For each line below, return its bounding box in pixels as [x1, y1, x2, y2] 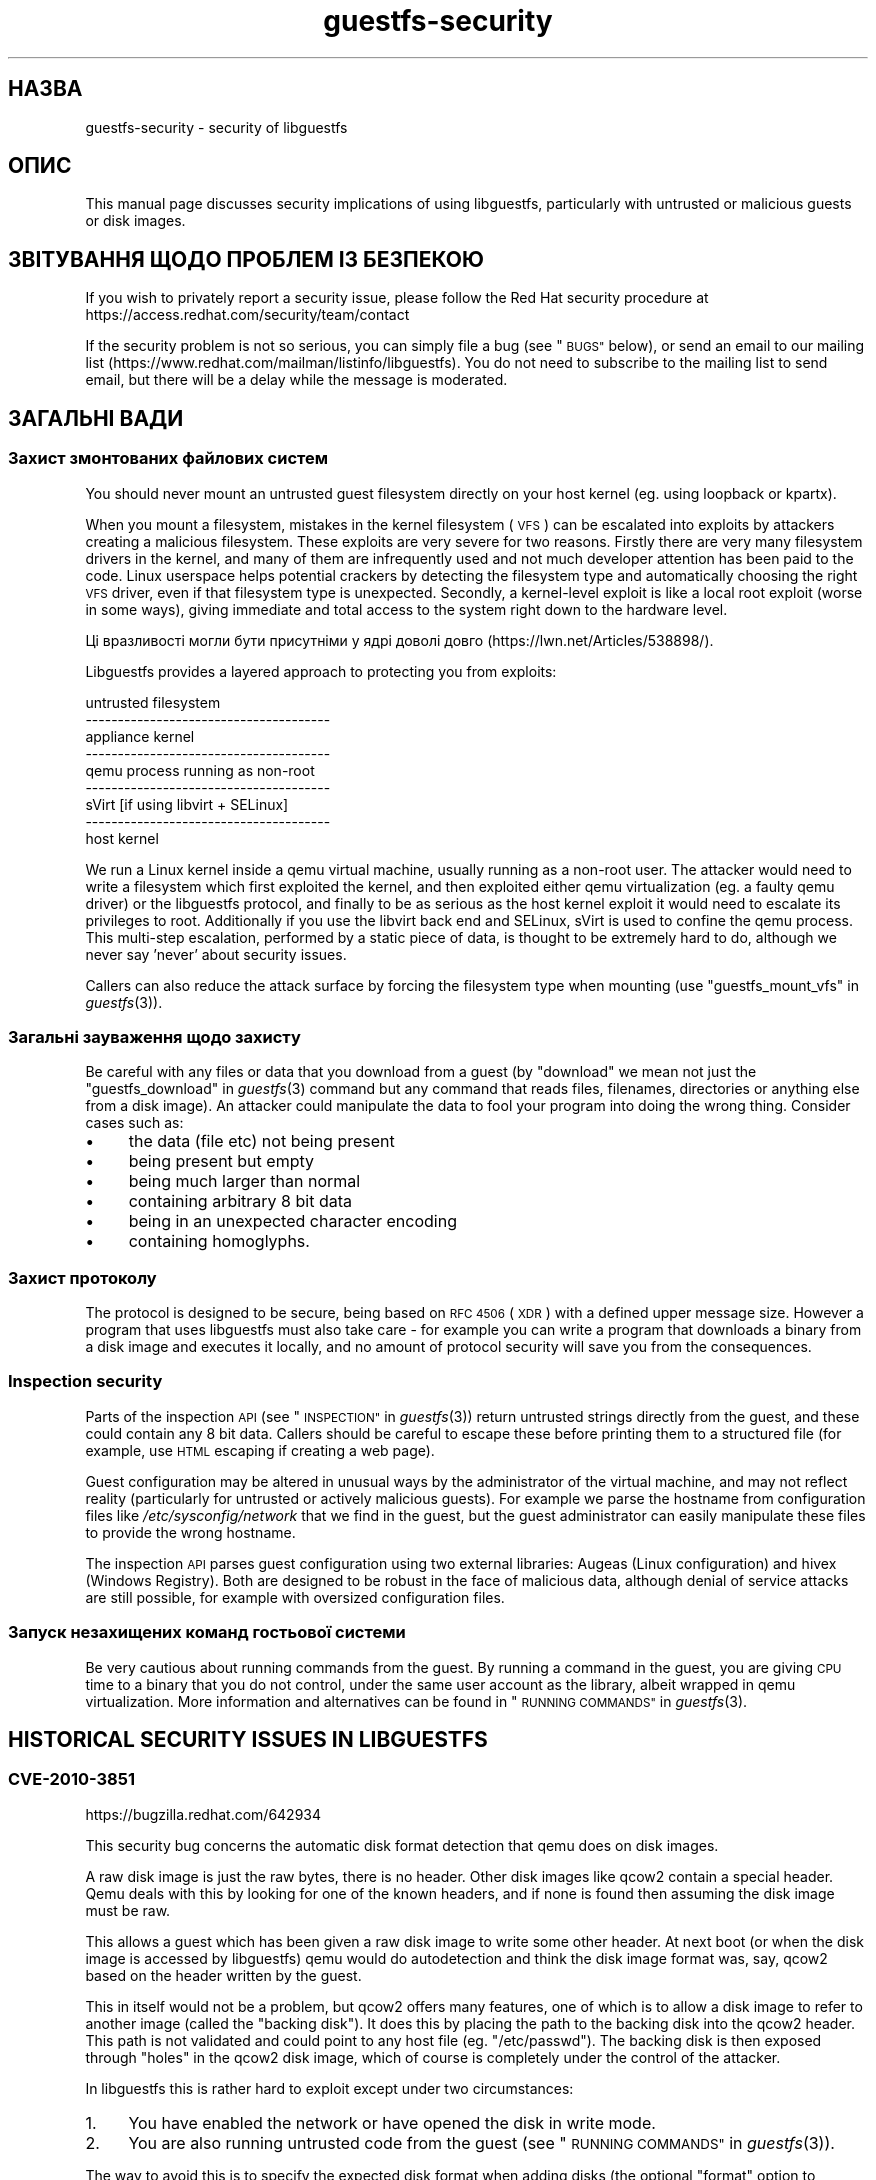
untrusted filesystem [85, 693, 221, 711]
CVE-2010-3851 [8, 1769, 135, 1790]
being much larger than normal [128, 1171, 361, 1192]
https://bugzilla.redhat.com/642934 [85, 1805, 322, 1823]
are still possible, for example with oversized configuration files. [85, 1588, 505, 1606]
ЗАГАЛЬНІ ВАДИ [8, 405, 184, 431]
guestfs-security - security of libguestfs [85, 118, 348, 136]
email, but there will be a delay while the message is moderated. [85, 371, 508, 389]
